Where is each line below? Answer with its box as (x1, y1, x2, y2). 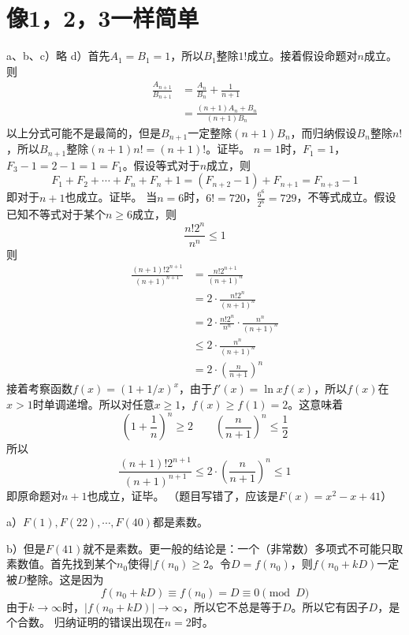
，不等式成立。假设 (296, 189, 396, 205)
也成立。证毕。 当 (65, 189, 158, 205)
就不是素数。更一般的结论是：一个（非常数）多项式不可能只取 (83, 540, 403, 556)
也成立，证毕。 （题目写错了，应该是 (87, 487, 279, 503)
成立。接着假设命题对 (247, 47, 358, 64)
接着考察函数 (6, 380, 73, 397)
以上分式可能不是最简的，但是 (6, 124, 161, 140)
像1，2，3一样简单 (6, 2, 199, 34)
